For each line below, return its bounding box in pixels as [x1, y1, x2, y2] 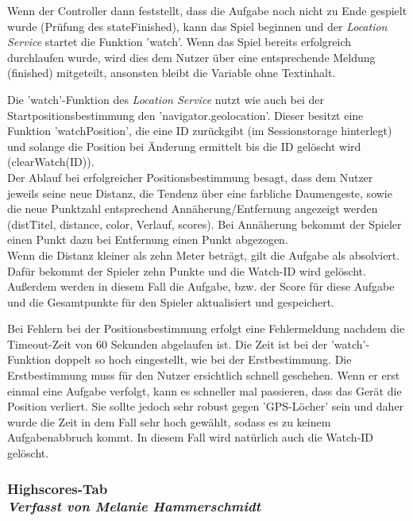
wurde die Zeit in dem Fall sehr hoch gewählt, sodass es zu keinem [7, 413, 331, 430]
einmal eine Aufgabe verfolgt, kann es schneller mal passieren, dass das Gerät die [7, 382, 402, 399]
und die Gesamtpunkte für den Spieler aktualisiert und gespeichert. [7, 293, 334, 310]
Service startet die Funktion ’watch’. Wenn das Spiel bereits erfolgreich [7, 33, 352, 50]
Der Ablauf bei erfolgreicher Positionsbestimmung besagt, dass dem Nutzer [7, 168, 373, 185]
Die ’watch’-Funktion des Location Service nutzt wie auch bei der [7, 91, 325, 107]
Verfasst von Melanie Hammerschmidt [7, 496, 261, 516]
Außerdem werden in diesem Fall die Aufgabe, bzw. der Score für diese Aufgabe [7, 278, 395, 295]
